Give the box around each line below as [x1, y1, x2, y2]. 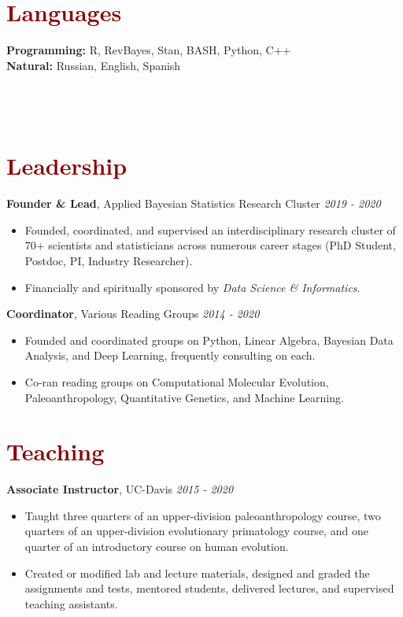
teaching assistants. [24, 595, 118, 611]
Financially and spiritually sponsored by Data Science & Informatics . [24, 279, 360, 295]
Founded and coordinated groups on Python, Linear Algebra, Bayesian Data [24, 331, 394, 348]
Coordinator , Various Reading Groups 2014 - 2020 [6, 305, 260, 322]
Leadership [6, 150, 128, 182]
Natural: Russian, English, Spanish [6, 57, 181, 73]
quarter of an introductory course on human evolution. [24, 538, 289, 555]
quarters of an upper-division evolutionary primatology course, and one [24, 523, 368, 539]
